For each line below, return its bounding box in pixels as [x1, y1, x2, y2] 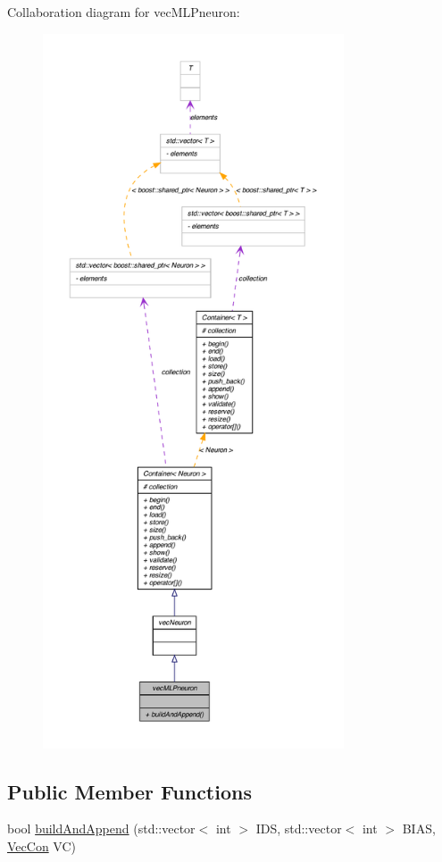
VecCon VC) [7, 836, 76, 855]
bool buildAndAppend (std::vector [7, 819, 196, 838]
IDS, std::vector [255, 819, 342, 838]
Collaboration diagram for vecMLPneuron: [7, 3, 240, 21]
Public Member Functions [7, 777, 252, 805]
